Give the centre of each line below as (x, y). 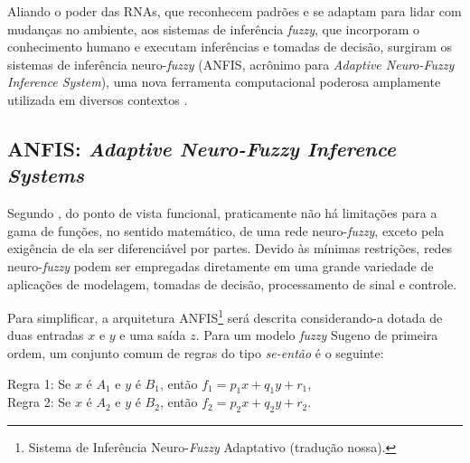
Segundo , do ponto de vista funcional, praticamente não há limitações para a (222, 213)
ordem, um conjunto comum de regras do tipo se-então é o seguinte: (196, 352)
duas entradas (46, 335)
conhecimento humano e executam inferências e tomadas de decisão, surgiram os (230, 47)
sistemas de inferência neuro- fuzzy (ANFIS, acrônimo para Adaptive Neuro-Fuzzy (231, 64)
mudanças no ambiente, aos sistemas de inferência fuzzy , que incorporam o (213, 28)
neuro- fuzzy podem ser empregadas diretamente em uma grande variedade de (221, 265)
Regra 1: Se (39, 383)
